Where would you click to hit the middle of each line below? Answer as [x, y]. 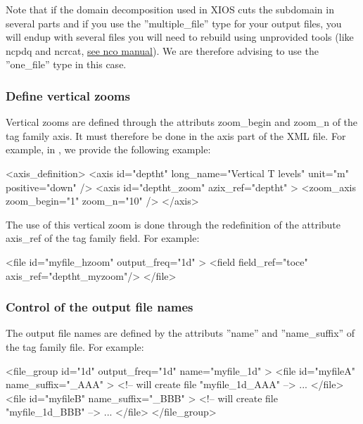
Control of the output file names [100, 307]
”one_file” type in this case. [66, 64]
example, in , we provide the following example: [108, 149]
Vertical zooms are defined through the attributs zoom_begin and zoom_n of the [182, 122]
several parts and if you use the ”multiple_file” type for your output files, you [174, 23]
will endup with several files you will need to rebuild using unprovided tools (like [180, 37]
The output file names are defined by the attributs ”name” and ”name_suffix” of [180, 333]
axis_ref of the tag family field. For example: [103, 238]
